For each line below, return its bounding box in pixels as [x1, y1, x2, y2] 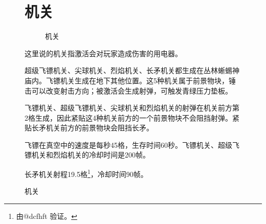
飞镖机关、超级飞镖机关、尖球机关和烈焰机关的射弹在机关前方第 [25, 102, 239, 113]
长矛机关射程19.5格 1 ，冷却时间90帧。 [25, 167, 148, 179]
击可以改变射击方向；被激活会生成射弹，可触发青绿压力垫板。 [25, 85, 232, 96]
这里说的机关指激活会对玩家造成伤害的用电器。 [25, 48, 182, 58]
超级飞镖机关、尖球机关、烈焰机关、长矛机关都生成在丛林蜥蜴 [25, 65, 232, 76]
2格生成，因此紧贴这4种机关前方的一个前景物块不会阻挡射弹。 [25, 112, 232, 123]
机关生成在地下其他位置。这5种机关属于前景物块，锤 [60, 75, 236, 85]
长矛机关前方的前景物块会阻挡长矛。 [31, 122, 153, 133]
